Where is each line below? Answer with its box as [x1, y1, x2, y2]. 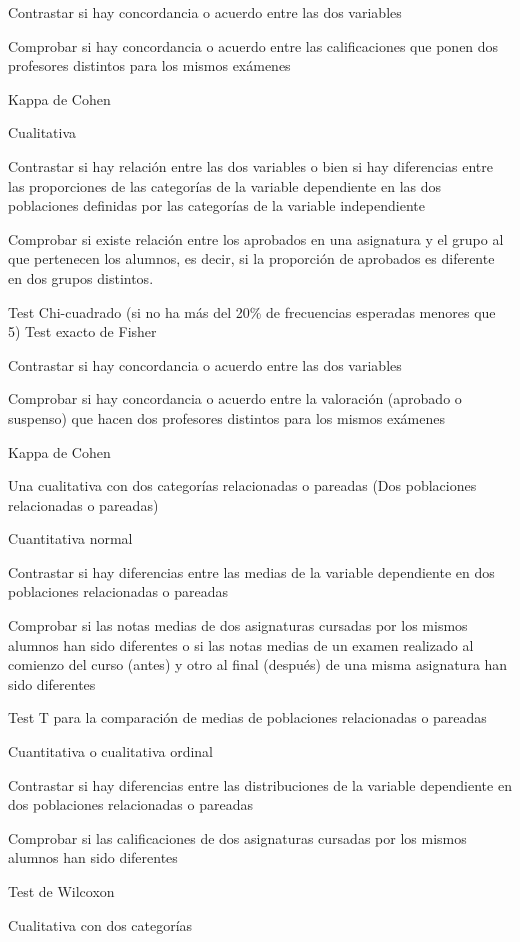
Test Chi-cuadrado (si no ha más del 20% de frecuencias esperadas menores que [8, 301, 496, 322]
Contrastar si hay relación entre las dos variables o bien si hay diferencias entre [8, 155, 493, 176]
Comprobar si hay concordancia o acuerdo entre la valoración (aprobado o [8, 388, 462, 409]
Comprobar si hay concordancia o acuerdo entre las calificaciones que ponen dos [8, 35, 499, 56]
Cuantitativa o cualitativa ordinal [8, 741, 214, 762]
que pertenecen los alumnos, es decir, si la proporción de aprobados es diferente [8, 248, 495, 269]
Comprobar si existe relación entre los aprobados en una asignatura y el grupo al [8, 228, 504, 249]
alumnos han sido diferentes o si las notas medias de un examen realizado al [8, 634, 474, 655]
